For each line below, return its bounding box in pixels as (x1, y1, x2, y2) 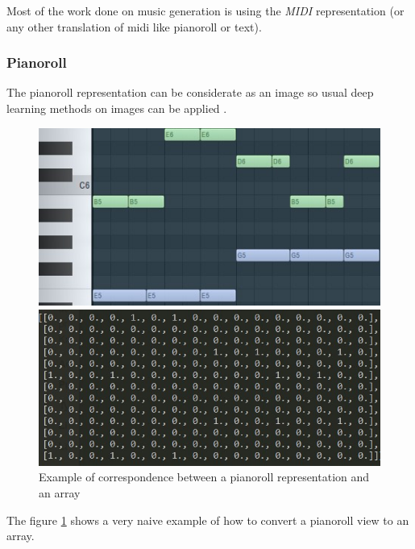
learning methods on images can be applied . (6, 100, 227, 116)
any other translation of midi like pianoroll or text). (6, 18, 262, 35)
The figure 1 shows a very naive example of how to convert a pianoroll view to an (6, 511, 409, 528)
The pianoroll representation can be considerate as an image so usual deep (6, 84, 374, 101)
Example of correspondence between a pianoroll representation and (39, 468, 370, 485)
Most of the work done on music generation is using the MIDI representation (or (6, 2, 405, 19)
